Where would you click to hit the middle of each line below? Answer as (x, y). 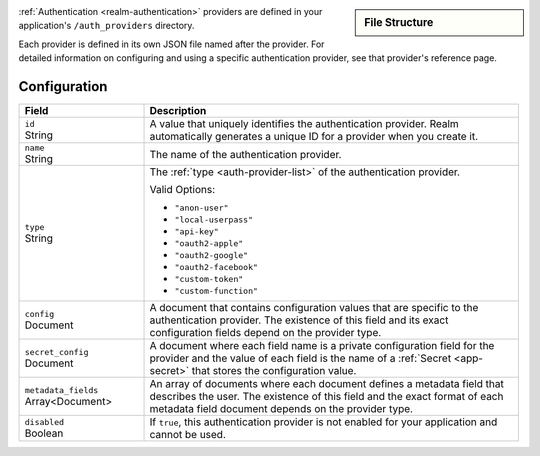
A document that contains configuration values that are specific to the (314, 308)
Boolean (44, 433)
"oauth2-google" (211, 255)
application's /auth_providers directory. (106, 26)
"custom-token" (209, 279)
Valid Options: (182, 190)
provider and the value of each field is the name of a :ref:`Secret (300, 358)
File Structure (399, 22)
